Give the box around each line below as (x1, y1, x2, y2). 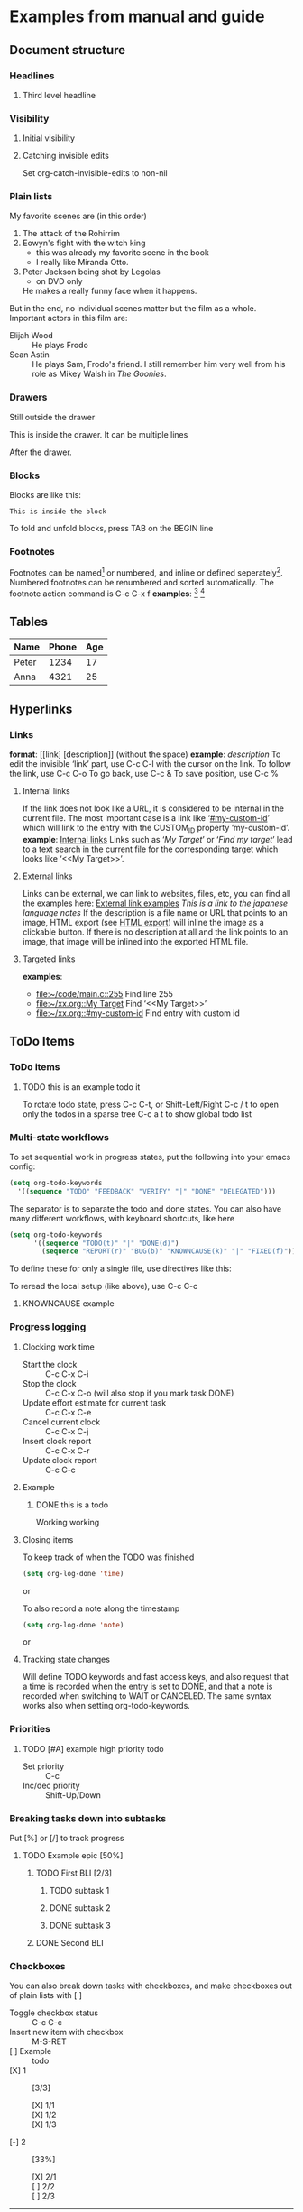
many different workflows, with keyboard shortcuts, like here (9, 1212, 235, 1223)
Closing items (22, 1534, 74, 1544)
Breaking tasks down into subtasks (9, 1811, 167, 1824)
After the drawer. (9, 447, 72, 457)
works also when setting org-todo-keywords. (22, 1700, 191, 1711)
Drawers (9, 391, 48, 403)
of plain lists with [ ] (9, 1990, 83, 2001)
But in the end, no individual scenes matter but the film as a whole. (9, 303, 257, 314)
